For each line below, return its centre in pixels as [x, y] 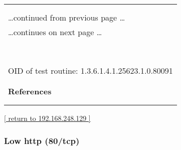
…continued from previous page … [67, 17]
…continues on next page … [55, 32]
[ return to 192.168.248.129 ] [47, 118]
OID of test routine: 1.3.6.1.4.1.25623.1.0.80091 [90, 70]
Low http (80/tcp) [42, 140]
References [30, 91]
